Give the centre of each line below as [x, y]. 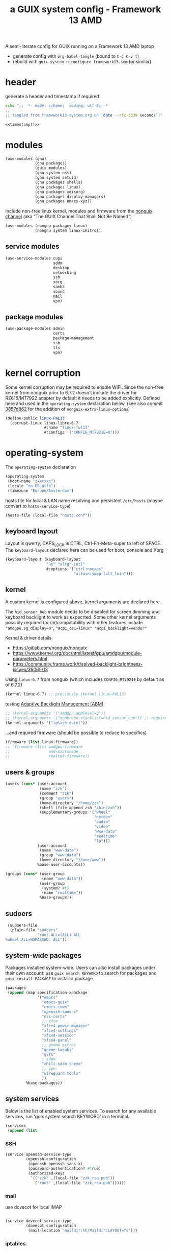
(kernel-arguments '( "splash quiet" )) [46, 723]
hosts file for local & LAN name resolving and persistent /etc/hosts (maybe [84, 500]
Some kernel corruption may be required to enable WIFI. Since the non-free [84, 387]
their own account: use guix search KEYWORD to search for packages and [81, 973]
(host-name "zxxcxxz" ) [32, 481]
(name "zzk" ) [53, 789]
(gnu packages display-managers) [70, 197]
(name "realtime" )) [62, 893]
